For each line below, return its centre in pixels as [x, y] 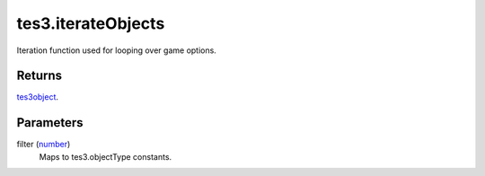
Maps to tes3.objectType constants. [106, 156]
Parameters [50, 123]
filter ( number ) [44, 145]
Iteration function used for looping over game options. [117, 50]
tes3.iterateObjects [91, 23]
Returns [40, 76]
